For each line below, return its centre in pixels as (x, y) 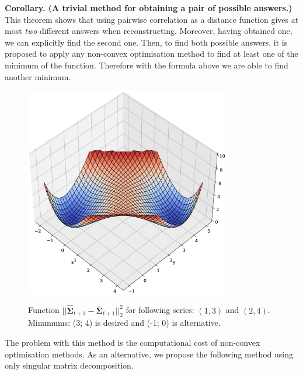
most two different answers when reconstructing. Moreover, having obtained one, (149, 31)
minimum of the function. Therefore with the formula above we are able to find (147, 65)
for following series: (160, 310)
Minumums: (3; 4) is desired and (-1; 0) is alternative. (124, 323)
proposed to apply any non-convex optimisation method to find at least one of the (151, 54)
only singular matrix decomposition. (69, 365)
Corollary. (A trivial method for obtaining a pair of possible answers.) (149, 8)
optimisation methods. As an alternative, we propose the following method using (149, 354)
